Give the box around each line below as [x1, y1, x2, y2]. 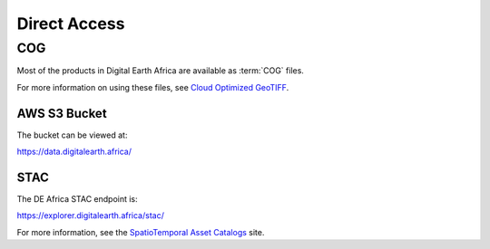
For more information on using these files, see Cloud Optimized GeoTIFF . [16, 81, 289, 92]
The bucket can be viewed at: [16, 129, 128, 140]
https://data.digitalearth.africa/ [16, 146, 132, 158]
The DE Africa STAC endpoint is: [16, 193, 138, 204]
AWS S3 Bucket [16, 105, 108, 121]
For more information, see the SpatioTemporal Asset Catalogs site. [16, 226, 265, 237]
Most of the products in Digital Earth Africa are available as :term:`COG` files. [16, 65, 304, 76]
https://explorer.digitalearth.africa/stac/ [16, 210, 165, 221]
